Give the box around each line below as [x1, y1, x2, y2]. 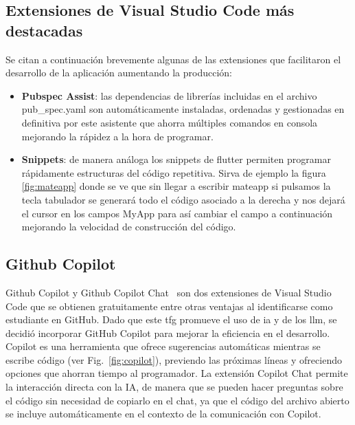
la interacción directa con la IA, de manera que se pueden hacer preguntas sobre [5, 380, 343, 394]
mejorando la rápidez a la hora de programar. [21, 129, 214, 143]
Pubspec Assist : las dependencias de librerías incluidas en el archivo [21, 88, 317, 102]
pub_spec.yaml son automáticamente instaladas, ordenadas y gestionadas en [21, 102, 345, 116]
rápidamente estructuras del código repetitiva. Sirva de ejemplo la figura [21, 165, 326, 179]
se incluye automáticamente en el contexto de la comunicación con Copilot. [5, 406, 321, 421]
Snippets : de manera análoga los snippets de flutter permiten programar [21, 152, 331, 166]
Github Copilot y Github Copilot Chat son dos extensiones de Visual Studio [5, 285, 332, 299]
